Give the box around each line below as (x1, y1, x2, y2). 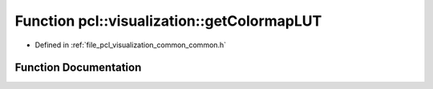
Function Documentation (14, 61, 142, 75)
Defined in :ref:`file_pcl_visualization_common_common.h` (34, 40, 227, 50)
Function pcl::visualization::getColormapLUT (14, 12, 322, 30)
